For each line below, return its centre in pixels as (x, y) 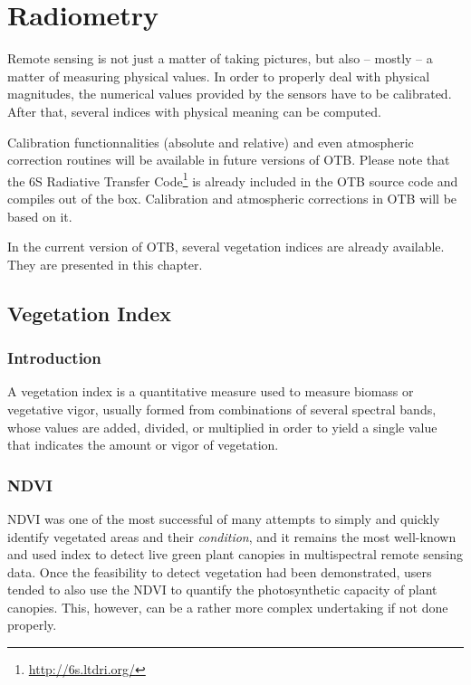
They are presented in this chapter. (105, 264)
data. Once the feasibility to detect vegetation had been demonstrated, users (220, 571)
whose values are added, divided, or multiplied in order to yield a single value (222, 427)
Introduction (54, 358)
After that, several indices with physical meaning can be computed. (194, 111)
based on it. (40, 216)
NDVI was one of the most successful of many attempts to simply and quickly (224, 518)
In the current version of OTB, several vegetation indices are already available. (226, 247)
